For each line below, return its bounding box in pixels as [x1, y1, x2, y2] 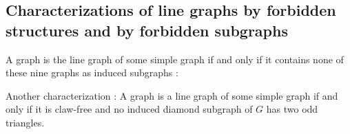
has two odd [266, 102, 318, 116]
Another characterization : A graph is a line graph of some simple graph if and [6, 88, 338, 102]
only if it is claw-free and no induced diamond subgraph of [6, 102, 253, 116]
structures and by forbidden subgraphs [6, 19, 288, 41]
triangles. [6, 115, 45, 129]
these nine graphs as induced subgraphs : [6, 65, 178, 80]
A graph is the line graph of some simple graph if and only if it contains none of [6, 52, 344, 66]
